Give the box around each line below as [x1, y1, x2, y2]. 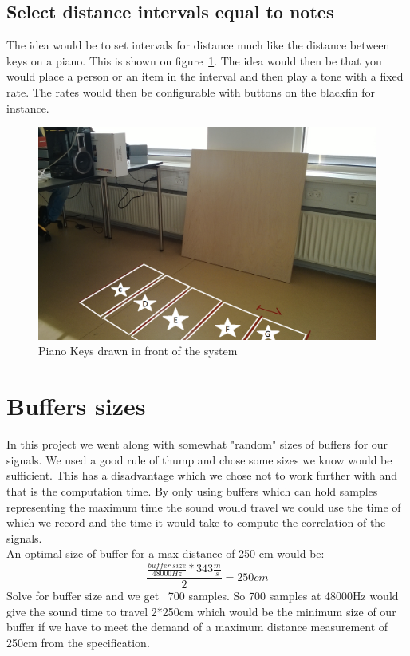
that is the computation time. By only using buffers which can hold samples [6, 482, 378, 499]
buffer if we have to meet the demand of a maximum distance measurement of [6, 618, 388, 635]
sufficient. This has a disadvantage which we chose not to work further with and [6, 467, 398, 484]
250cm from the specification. [6, 634, 150, 651]
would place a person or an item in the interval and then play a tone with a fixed [6, 68, 404, 85]
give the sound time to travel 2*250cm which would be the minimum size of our [6, 603, 396, 619]
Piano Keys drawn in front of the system [38, 342, 238, 359]
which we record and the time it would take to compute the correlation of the [6, 514, 386, 531]
